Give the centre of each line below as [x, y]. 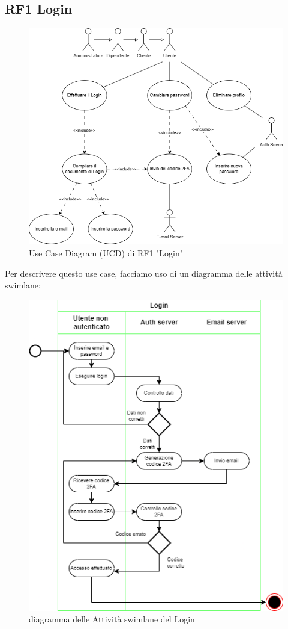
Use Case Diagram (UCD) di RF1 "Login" [106, 253]
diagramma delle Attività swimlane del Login [112, 619]
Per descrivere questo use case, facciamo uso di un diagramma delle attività [144, 273]
